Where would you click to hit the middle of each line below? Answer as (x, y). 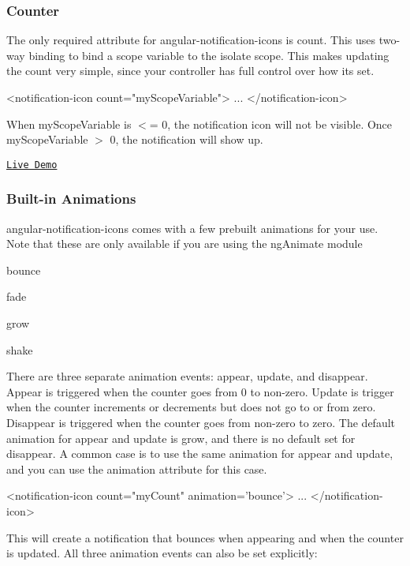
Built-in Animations (71, 199)
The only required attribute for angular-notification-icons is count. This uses (191, 40)
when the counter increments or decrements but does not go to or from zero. (191, 407)
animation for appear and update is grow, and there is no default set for (181, 438)
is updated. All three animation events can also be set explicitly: (162, 553)
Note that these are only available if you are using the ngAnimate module (184, 244)
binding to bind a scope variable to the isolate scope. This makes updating (209, 55)
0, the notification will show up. (186, 139)
